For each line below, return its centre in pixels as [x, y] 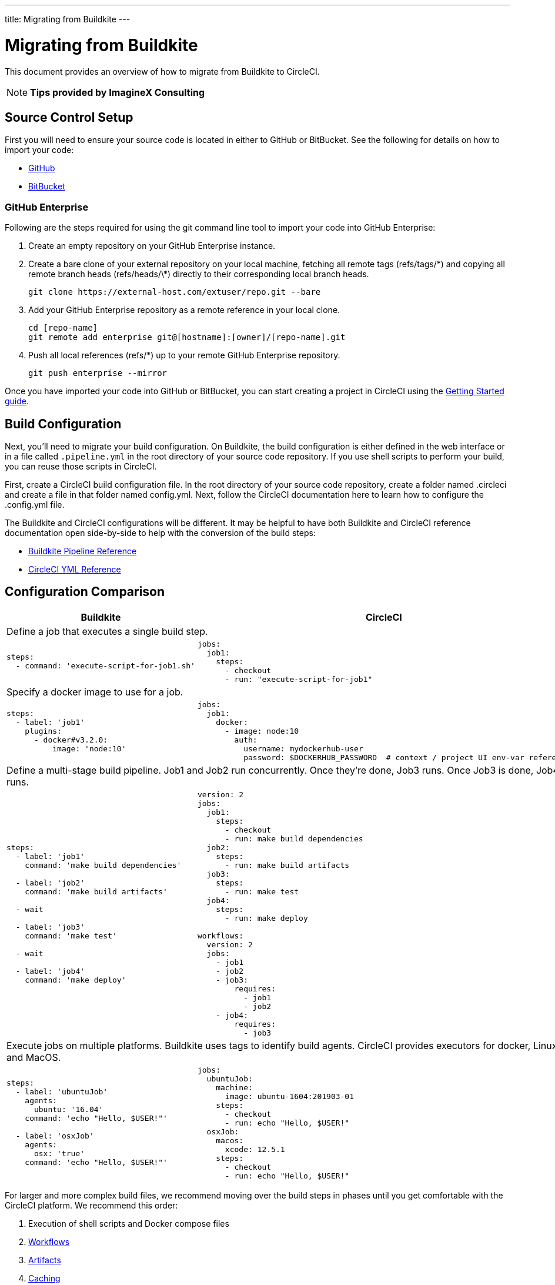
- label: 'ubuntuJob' [62, 1092]
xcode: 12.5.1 [255, 1149]
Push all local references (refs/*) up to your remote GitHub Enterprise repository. [184, 355]
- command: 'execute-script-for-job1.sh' [105, 666]
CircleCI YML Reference [75, 569]
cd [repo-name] [63, 328]
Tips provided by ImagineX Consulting [118, 92]
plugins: [43, 731]
